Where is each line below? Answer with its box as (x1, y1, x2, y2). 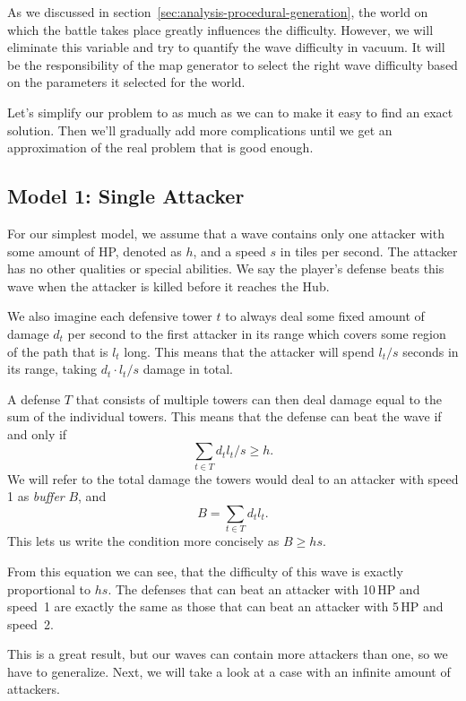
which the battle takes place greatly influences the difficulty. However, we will (7, 20, 434, 39)
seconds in (402, 342, 459, 360)
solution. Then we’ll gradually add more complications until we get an (7, 120, 393, 139)
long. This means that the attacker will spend (124, 342, 375, 360)
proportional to (7, 579, 91, 598)
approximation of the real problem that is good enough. (7, 138, 314, 157)
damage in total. (142, 359, 233, 378)
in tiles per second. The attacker (280, 241, 458, 260)
